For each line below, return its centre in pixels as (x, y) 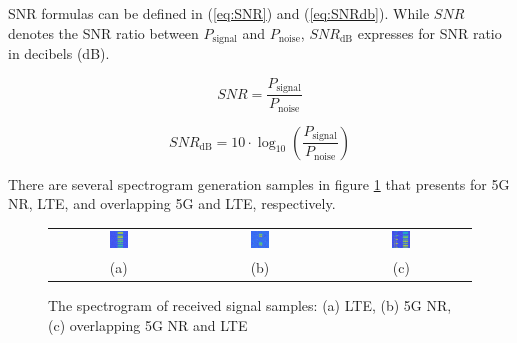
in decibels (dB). (59, 53)
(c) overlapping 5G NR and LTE (148, 324)
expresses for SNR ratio (429, 32)
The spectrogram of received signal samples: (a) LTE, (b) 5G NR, (250, 305)
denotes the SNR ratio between (103, 32)
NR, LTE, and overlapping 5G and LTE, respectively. (172, 203)
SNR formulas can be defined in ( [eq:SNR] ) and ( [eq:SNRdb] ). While (219, 13)
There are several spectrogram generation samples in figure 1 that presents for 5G (259, 183)
